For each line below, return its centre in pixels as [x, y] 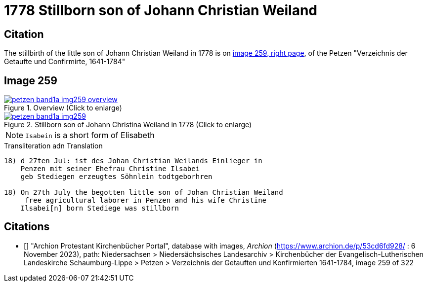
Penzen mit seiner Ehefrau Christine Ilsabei [110, 169]
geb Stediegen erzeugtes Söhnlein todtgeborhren [116, 177]
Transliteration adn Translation [53, 146]
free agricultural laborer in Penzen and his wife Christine [146, 200]
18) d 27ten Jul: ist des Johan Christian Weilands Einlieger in [133, 161]
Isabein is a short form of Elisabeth [90, 135]
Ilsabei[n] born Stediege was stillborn [100, 208]
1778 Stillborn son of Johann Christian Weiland [161, 10]
